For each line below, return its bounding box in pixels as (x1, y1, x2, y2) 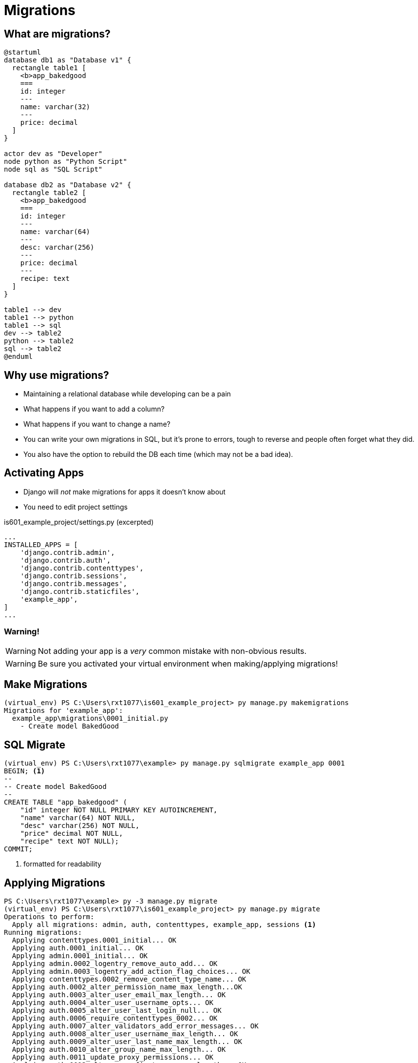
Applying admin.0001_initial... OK (12, 952, 148, 960)
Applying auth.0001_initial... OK (12, 944, 144, 952)
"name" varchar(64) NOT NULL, (20, 814, 135, 822)
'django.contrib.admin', (20, 548, 115, 556)
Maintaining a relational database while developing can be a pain (23, 390, 231, 398)
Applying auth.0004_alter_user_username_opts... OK (12, 999, 213, 1007)
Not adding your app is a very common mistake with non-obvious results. (38, 646, 307, 656)
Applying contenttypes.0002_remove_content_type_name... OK (12, 975, 247, 984)
